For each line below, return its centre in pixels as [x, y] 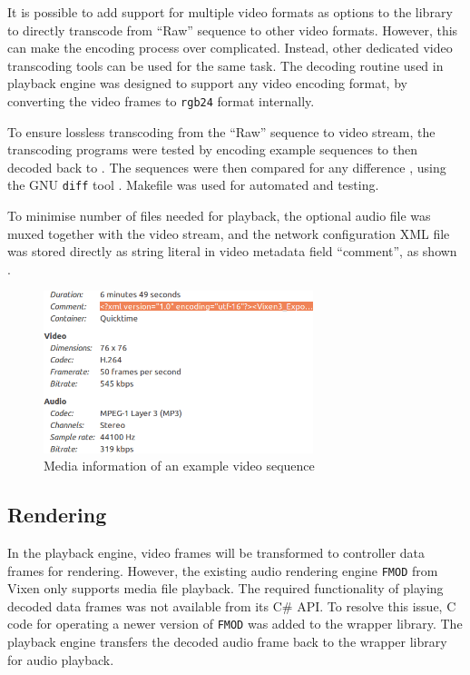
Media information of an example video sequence [179, 466]
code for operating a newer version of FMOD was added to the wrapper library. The [235, 624]
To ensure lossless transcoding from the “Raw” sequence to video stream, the [221, 131]
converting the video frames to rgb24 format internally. [161, 100]
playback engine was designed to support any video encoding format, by [207, 83]
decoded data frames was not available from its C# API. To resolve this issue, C [232, 606]
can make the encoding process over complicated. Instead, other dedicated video [230, 48]
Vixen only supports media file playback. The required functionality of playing [225, 588]
